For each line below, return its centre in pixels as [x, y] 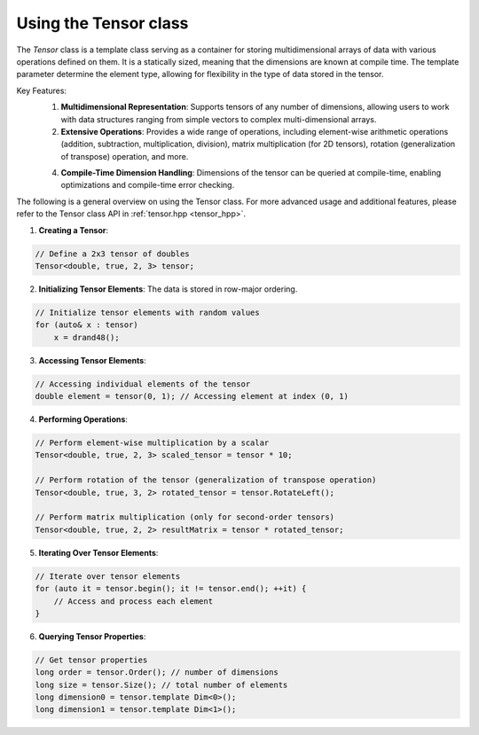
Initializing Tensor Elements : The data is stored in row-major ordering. [168, 289]
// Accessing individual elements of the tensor [143, 384]
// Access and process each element [133, 601]
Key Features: [41, 90]
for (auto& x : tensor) [87, 325]
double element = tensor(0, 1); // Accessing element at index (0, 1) [192, 396]
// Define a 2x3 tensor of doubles [112, 254]
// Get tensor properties [91, 660]
